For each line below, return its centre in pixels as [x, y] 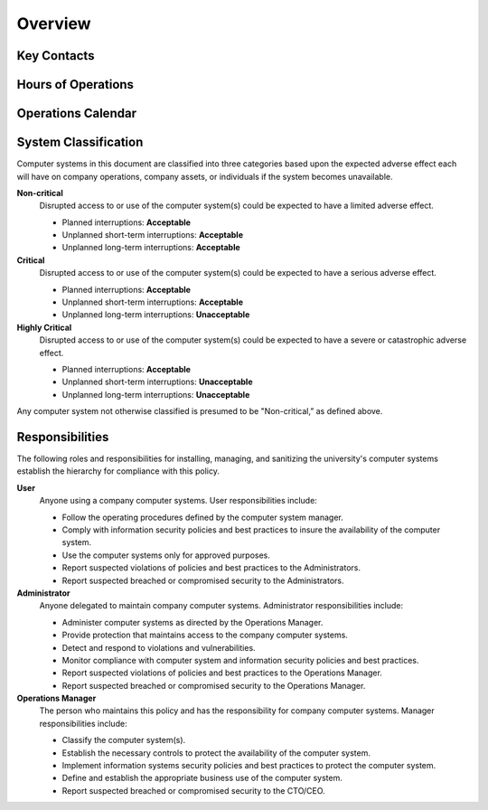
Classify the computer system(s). [124, 740]
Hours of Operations [75, 85]
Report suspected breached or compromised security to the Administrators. [203, 580]
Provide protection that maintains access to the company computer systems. [205, 635]
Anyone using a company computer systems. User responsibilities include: [178, 501]
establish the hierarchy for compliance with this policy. [118, 471]
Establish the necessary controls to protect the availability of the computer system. [216, 753]
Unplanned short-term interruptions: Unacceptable [157, 382]
